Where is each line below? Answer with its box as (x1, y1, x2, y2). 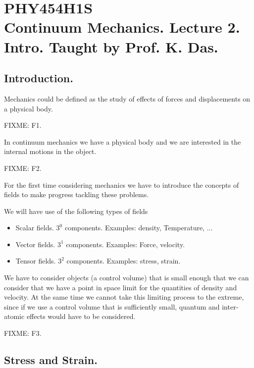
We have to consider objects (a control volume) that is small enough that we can (4, 272, 249, 283)
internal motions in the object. (4, 146, 97, 157)
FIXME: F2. (4, 162, 42, 173)
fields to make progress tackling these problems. (4, 189, 149, 200)
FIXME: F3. (4, 328, 42, 338)
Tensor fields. (15, 256, 56, 266)
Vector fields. (15, 239, 55, 249)
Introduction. (4, 70, 73, 86)
